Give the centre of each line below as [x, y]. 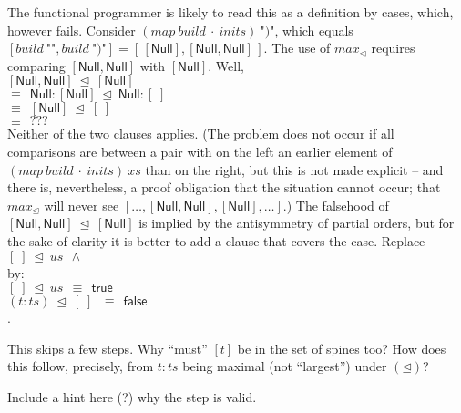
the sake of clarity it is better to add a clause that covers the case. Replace [216, 240]
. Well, [226, 65]
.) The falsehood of [336, 205]
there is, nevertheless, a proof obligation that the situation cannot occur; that [224, 187]
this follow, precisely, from [81, 366]
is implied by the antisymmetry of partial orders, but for [297, 223]
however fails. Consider [72, 30]
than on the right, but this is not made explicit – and [294, 169]
